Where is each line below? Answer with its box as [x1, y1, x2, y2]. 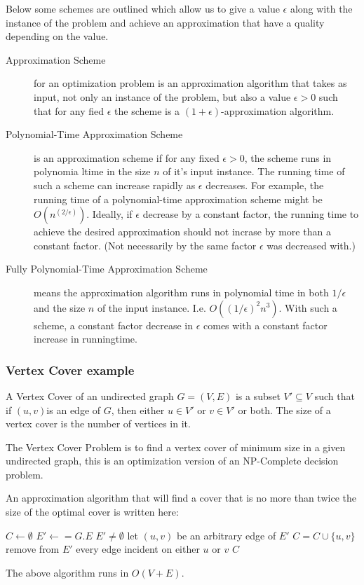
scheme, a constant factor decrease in [34, 317, 193, 332]
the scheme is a [114, 103, 180, 118]
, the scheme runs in [244, 150, 332, 165]
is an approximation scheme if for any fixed [34, 150, 220, 165]
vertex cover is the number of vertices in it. [6, 416, 191, 431]
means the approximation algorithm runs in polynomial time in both [34, 284, 329, 299]
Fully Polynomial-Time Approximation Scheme [6, 261, 208, 276]
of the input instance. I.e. [97, 300, 206, 315]
